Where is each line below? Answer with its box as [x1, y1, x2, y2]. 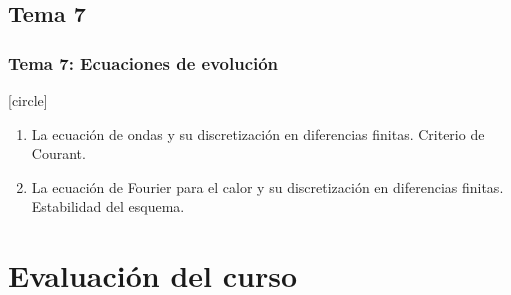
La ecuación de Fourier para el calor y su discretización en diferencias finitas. [31, 176, 504, 197]
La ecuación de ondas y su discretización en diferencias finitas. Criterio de [31, 123, 485, 144]
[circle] [8, 90, 48, 110]
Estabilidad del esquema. [31, 196, 185, 217]
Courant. [31, 143, 86, 164]
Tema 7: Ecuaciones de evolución [8, 50, 279, 75]
